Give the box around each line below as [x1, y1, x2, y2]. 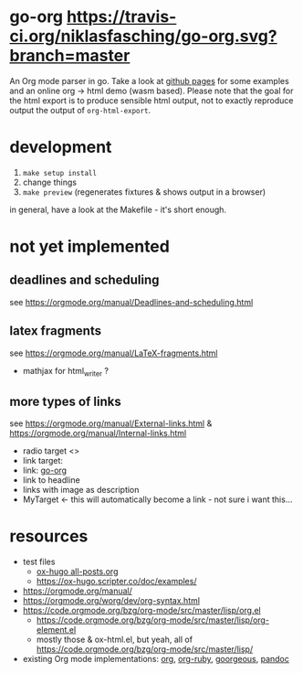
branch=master [9, 46, 131, 66]
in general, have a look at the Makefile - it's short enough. [9, 204, 226, 215]
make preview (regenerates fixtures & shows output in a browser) [22, 186, 266, 198]
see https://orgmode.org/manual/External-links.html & [9, 418, 213, 429]
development [9, 137, 112, 157]
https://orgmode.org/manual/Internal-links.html [9, 428, 187, 439]
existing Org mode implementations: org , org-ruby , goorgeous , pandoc [22, 654, 290, 665]
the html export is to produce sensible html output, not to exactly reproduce [9, 94, 294, 106]
